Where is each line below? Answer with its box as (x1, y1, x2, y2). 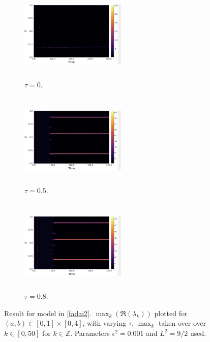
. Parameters (70, 327, 110, 338)
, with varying (82, 318, 127, 328)
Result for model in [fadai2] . (4, 307, 92, 318)
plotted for (154, 307, 188, 318)
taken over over (158, 318, 206, 328)
